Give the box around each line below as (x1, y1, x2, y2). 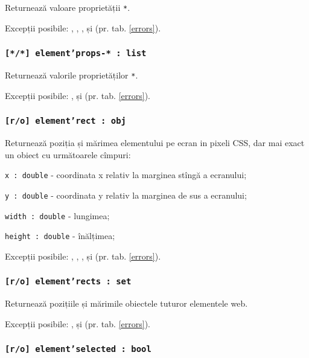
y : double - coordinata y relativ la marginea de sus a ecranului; (5, 188, 247, 201)
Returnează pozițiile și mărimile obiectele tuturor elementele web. (5, 297, 248, 310)
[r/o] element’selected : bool (5, 344, 151, 354)
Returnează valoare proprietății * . (5, 1, 130, 13)
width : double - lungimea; (5, 209, 110, 222)
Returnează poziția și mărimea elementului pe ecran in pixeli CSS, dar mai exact (5, 136, 305, 149)
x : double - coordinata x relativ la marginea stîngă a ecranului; (5, 168, 247, 181)
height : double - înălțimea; (5, 229, 115, 242)
